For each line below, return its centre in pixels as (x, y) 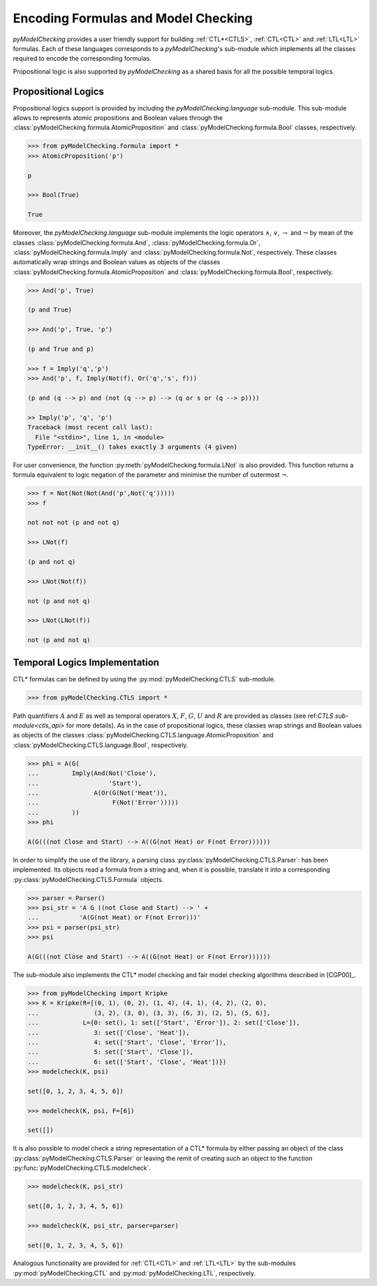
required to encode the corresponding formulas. (82, 59)
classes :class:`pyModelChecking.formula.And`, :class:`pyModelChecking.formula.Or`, (137, 243)
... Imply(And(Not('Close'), (92, 773)
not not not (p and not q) (74, 523)
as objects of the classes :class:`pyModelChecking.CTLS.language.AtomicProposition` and (143, 735)
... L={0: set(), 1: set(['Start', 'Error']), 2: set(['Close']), (164, 1023)
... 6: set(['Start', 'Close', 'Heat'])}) (127, 1062)
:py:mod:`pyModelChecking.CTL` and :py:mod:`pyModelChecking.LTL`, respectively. (134, 1273)
